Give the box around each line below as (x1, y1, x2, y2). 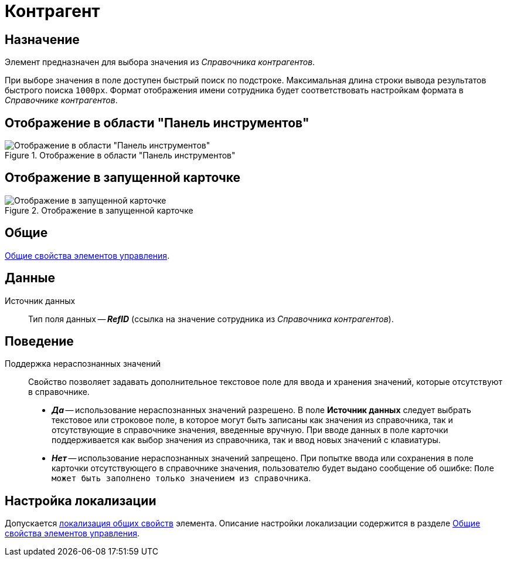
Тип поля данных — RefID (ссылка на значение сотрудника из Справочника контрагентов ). (28, 313, 394, 324)
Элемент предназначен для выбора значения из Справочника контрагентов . (5, 57, 315, 67)
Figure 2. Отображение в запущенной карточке (5, 205, 193, 215)
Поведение (5, 333, 74, 349)
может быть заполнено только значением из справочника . (52, 473, 311, 484)
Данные (5, 271, 55, 286)
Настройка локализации (5, 493, 156, 508)
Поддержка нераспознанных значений (5, 359, 161, 369)
